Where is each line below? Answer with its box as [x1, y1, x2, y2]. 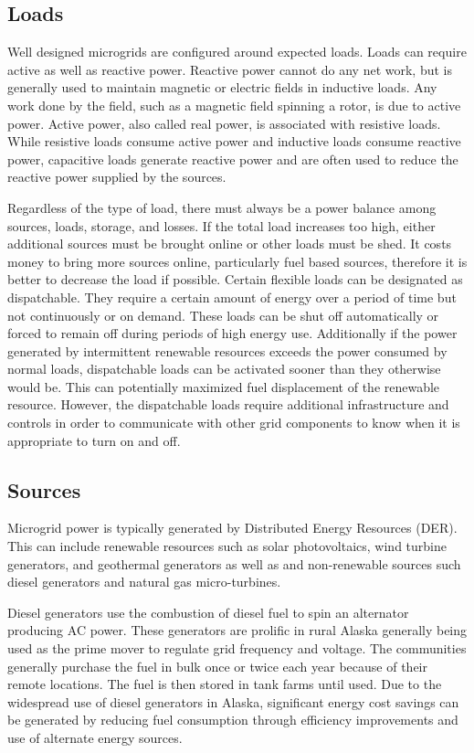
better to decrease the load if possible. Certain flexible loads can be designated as [7, 270, 463, 289]
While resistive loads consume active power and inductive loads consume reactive [7, 132, 461, 151]
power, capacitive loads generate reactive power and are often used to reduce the [7, 149, 458, 168]
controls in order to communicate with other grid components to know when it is [7, 413, 460, 432]
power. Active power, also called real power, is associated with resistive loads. [7, 113, 441, 133]
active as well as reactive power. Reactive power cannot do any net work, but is [7, 59, 453, 79]
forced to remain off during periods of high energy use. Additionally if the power [7, 323, 458, 343]
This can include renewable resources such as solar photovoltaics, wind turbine [7, 536, 447, 556]
